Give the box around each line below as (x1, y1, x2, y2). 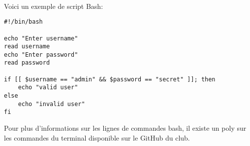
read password (4, 59, 50, 67)
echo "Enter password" (4, 51, 78, 58)
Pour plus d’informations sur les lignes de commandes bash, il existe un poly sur (4, 123, 247, 133)
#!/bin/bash (4, 18, 43, 26)
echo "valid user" (18, 84, 78, 91)
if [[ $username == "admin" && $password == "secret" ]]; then (4, 75, 216, 83)
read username (4, 43, 50, 50)
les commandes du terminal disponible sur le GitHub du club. (4, 132, 190, 143)
